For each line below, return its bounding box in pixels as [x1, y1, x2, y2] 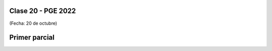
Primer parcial [9, 33, 55, 42]
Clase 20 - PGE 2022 [9, 7, 76, 15]
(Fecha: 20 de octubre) [9, 20, 57, 26]
